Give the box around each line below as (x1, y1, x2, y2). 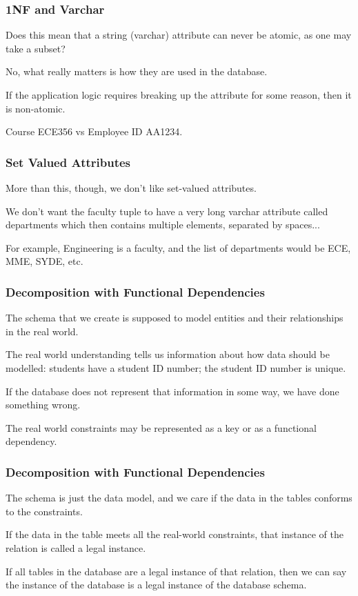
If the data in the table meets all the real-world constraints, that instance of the (6, 527, 344, 542)
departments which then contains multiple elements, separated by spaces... (6, 217, 320, 232)
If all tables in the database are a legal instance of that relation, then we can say (6, 564, 347, 578)
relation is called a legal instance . (6, 540, 146, 555)
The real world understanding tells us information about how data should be (6, 347, 330, 361)
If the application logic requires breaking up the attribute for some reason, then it (6, 88, 352, 101)
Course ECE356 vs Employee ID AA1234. (6, 124, 183, 139)
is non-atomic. (6, 101, 66, 115)
